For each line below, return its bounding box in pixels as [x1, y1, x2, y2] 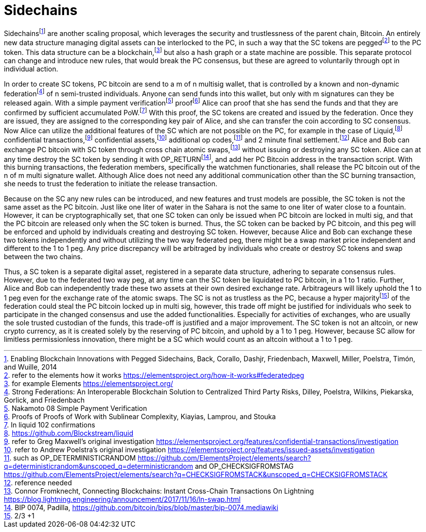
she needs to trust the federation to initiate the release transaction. [4, 179, 217, 188]
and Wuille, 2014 [4, 362, 57, 371]
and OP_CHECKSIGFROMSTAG [195, 461, 294, 470]
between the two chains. [4, 252, 83, 261]
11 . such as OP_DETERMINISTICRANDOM [4, 453, 136, 462]
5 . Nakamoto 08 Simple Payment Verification [4, 404, 147, 412]
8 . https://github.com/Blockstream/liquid [4, 428, 133, 437]
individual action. [4, 64, 58, 73]
